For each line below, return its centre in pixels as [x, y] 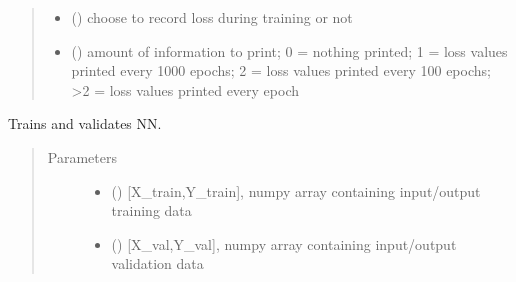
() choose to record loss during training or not [212, 17]
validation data [157, 263]
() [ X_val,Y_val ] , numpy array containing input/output [284, 243]
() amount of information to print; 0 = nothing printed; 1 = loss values [289, 50]
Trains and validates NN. [85, 123]
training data [151, 210]
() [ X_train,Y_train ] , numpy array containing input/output [296, 190]
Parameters [82, 156]
